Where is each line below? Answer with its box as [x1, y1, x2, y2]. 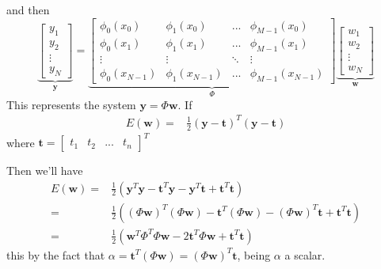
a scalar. [284, 246, 326, 263]
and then [6, 2, 50, 17]
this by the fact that [6, 246, 105, 263]
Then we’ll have [6, 162, 83, 179]
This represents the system [6, 96, 136, 112]
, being [237, 246, 271, 263]
